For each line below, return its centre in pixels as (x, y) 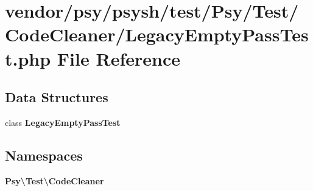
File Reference (118, 58)
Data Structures (57, 97)
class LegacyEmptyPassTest (63, 122)
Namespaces (44, 155)
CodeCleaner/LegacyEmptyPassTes (157, 34)
